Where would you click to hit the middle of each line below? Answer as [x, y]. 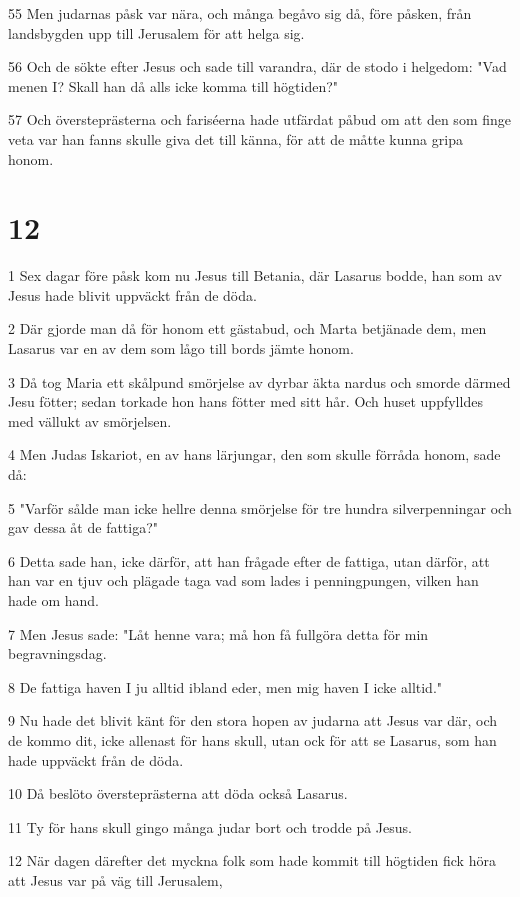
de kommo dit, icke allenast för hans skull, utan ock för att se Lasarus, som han [252, 739]
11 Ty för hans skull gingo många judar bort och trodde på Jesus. [210, 826]
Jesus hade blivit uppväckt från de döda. [132, 294]
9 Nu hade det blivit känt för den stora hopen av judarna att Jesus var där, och [253, 720]
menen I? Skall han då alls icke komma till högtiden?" [173, 85]
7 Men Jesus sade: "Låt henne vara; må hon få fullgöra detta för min [218, 633]
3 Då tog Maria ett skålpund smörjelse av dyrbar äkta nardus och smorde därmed [259, 381]
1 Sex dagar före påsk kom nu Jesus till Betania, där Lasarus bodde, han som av [255, 275]
